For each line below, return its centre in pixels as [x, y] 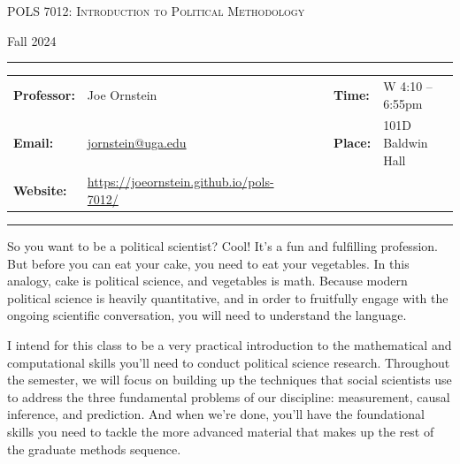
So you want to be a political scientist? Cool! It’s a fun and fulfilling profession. [222, 246]
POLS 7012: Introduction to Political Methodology [156, 11]
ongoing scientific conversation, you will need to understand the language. [207, 315]
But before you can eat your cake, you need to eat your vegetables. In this [208, 263]
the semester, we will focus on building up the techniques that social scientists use [230, 380]
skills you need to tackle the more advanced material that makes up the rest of [221, 432]
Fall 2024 [32, 40]
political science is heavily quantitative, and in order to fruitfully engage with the [228, 297]
